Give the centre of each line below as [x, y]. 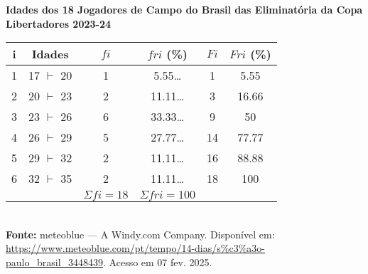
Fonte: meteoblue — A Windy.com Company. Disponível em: [140, 234]
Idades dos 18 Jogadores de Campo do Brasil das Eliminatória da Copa [184, 9]
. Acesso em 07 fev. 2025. [158, 262]
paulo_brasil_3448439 [55, 262]
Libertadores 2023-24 [59, 23]
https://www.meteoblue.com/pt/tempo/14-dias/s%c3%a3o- [135, 248]
